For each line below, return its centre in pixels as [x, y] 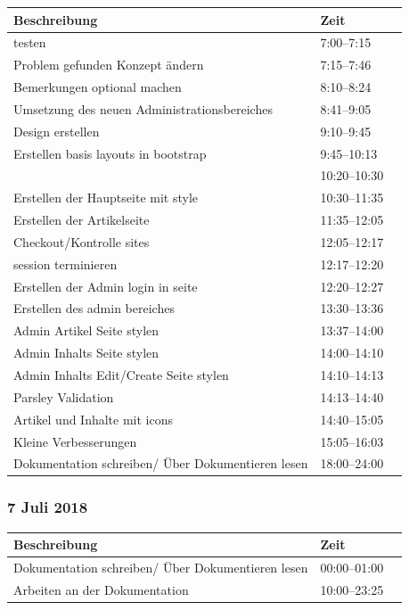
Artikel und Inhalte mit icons [94, 419]
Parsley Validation [64, 396]
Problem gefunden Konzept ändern [109, 65]
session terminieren [65, 264]
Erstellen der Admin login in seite [106, 286]
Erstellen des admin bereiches [94, 308]
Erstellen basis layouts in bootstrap [110, 153]
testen [30, 42]
